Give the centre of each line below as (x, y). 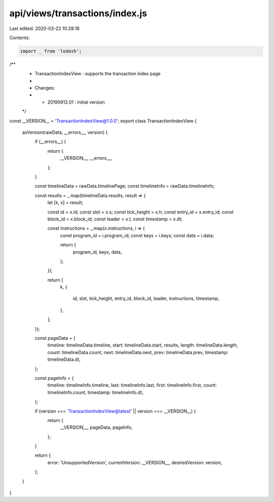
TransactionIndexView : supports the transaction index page (98, 74)
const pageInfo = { (54, 378)
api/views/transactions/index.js (78, 13)
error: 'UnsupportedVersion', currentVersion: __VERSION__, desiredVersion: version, (135, 462)
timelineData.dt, (64, 359)
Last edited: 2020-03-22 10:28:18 (44, 28)
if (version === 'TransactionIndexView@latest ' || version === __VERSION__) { (115, 411)
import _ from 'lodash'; (51, 51)
